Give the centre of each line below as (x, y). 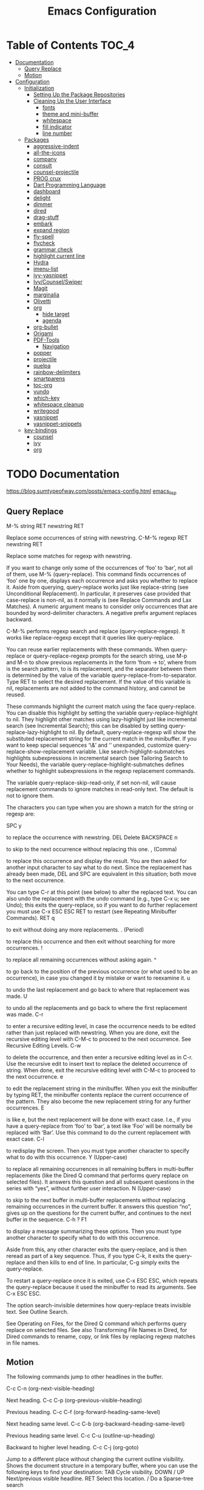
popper (42, 352)
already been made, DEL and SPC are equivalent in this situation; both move (101, 874)
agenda (52, 320)
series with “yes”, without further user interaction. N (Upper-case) (89, 1189)
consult (42, 165)
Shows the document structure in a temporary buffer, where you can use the (102, 1466)
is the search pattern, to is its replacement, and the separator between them (101, 669)
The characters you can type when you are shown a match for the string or (100, 808)
